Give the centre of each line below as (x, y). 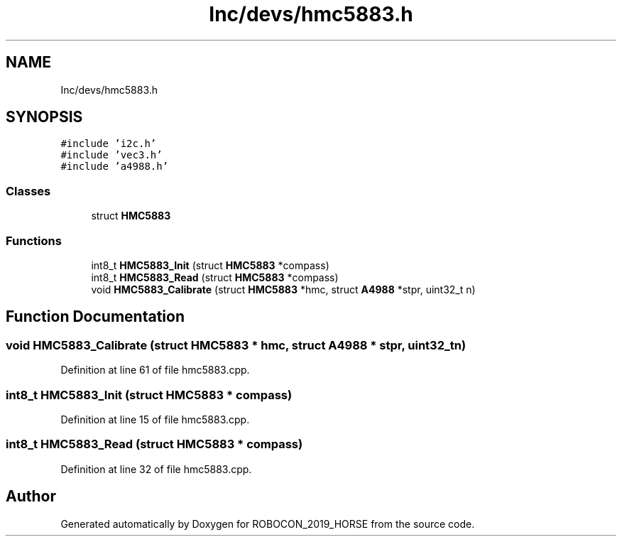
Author (31, 497)
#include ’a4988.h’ (115, 167)
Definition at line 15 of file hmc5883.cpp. (155, 419)
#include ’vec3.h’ (111, 155)
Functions (34, 240)
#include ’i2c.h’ (109, 144)
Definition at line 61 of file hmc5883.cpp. (155, 370)
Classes (28, 191)
